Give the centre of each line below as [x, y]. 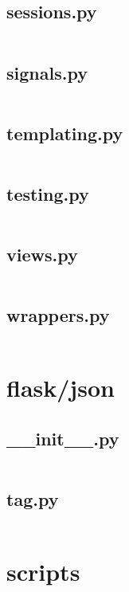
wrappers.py [58, 315]
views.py [42, 255]
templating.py [65, 133]
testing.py [48, 194]
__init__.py [63, 438]
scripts [43, 572]
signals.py [47, 72]
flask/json [61, 388]
